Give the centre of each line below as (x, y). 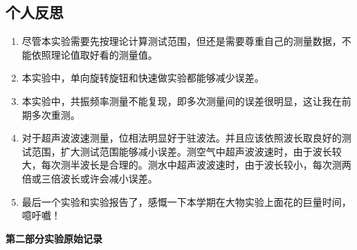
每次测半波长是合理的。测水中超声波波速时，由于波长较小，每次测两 (196, 165)
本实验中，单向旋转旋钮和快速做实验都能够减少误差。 (143, 78)
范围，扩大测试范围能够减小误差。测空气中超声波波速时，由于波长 (182, 151)
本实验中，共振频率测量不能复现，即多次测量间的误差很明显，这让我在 (182, 100)
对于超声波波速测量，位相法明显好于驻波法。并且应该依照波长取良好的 (182, 138)
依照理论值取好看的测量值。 (94, 54)
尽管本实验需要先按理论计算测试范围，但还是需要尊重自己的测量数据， (182, 41)
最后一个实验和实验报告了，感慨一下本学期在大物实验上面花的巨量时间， (186, 201)
